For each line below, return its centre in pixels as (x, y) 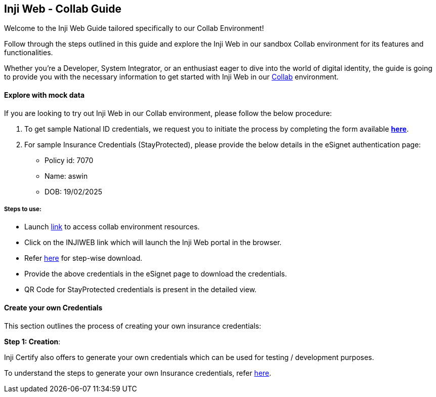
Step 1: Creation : (32, 341)
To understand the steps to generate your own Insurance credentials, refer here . (138, 373)
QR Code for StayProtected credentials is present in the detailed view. (141, 290)
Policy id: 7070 (69, 160)
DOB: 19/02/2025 (73, 191)
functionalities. (29, 53)
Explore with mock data (45, 95)
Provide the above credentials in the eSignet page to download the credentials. (156, 274)
